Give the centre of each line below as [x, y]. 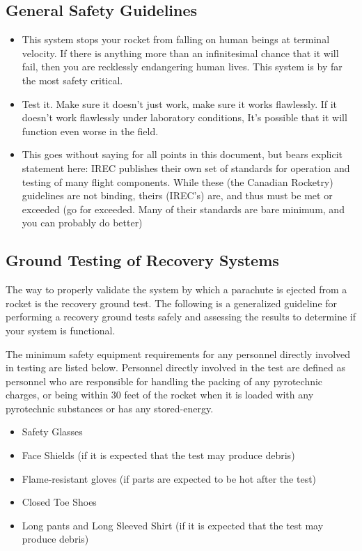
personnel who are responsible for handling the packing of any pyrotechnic [164, 381]
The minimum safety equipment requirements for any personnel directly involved [178, 354]
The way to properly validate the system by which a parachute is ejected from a [176, 289]
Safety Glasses [52, 432]
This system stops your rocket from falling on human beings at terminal [176, 39]
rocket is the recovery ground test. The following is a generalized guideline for [172, 303]
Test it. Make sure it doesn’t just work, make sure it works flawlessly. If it [180, 103]
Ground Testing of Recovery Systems [142, 260]
